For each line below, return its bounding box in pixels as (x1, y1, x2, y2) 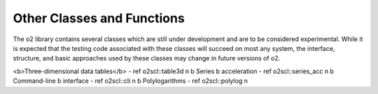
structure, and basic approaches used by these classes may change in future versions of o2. (13, 54, 281, 63)
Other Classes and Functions (13, 10, 185, 26)
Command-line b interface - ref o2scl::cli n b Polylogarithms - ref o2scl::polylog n (13, 77, 248, 85)
